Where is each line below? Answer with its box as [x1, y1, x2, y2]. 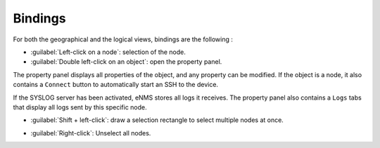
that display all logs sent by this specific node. [13, 102, 147, 112]
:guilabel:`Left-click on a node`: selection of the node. [30, 48, 186, 56]
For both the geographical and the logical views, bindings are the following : [13, 35, 234, 43]
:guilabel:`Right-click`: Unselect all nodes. [30, 128, 151, 137]
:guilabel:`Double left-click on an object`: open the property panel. [30, 58, 222, 66]
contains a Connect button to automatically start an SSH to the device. [13, 81, 218, 89]
